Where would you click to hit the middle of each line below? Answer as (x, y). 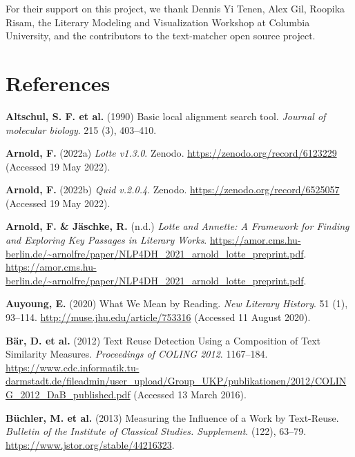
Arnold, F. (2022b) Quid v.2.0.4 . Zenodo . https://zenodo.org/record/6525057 (173, 189)
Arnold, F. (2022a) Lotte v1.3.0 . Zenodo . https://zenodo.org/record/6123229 (171, 153)
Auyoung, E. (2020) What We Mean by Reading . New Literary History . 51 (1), (177, 303)
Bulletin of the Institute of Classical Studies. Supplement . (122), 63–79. (156, 431)
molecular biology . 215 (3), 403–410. (81, 129)
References (58, 82)
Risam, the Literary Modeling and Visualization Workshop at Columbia (158, 22)
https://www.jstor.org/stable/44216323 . (90, 444)
